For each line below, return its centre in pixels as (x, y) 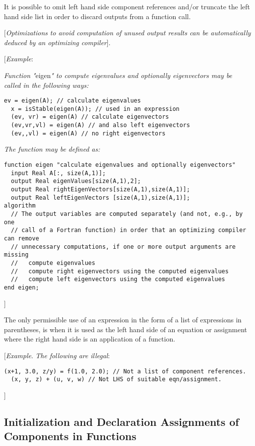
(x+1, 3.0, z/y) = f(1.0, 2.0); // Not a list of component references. (125, 371)
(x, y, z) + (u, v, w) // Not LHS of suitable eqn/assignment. (116, 380)
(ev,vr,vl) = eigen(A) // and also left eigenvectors (101, 125)
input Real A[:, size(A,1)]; (58, 173)
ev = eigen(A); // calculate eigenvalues (73, 101)
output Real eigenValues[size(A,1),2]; (76, 181)
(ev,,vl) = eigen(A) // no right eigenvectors (88, 133)
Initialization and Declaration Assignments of (122, 421)
